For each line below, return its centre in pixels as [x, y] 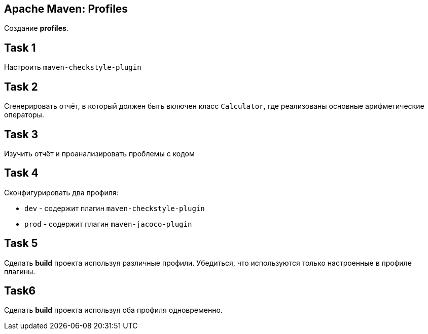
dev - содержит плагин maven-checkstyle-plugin [115, 208]
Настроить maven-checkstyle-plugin [73, 67]
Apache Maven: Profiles [66, 9]
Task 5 [21, 243]
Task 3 [21, 134]
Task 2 [21, 87]
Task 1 [20, 48]
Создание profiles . [36, 28]
